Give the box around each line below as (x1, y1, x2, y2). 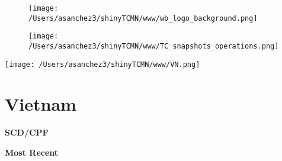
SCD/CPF (5, 126, 49, 139)
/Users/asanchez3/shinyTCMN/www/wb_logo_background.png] (28, 14, 258, 22)
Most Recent (5, 146, 59, 158)
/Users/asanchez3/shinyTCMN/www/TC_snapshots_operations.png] (28, 41, 279, 50)
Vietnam (5, 92, 76, 116)
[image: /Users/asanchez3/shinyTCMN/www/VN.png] (5, 60, 200, 69)
